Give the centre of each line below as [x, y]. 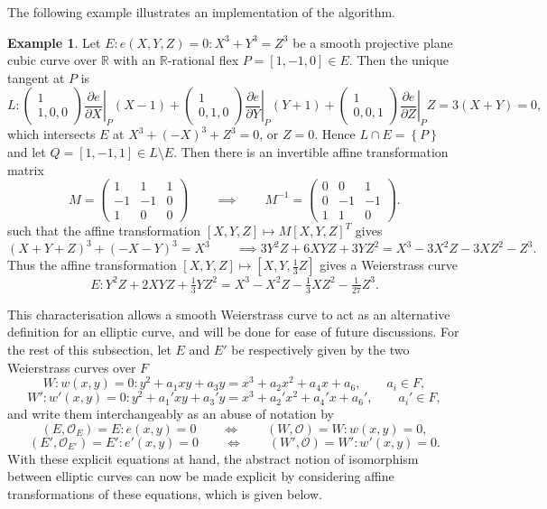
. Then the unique [399, 60]
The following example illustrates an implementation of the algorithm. [201, 12]
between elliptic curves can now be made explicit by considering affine [201, 476]
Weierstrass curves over [72, 367]
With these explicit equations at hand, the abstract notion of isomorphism [213, 458]
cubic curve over [52, 60]
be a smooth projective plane [373, 42]
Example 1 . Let [54, 42]
